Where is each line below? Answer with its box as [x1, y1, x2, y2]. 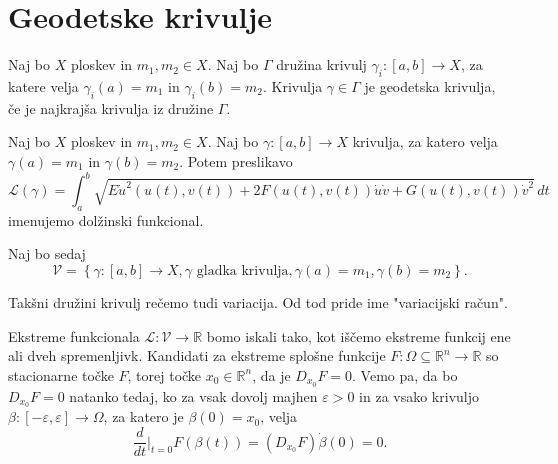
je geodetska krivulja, [364, 75, 496, 96]
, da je [252, 364, 291, 385]
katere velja [8, 75, 79, 96]
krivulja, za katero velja [352, 131, 498, 152]
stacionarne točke [8, 364, 114, 385]
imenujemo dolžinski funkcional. [8, 209, 204, 230]
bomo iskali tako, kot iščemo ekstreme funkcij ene [206, 325, 511, 346]
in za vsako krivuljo [359, 385, 479, 406]
